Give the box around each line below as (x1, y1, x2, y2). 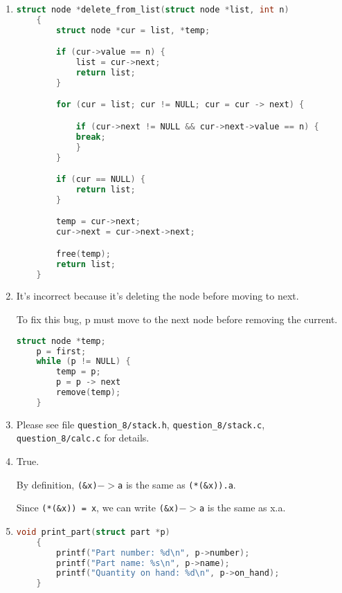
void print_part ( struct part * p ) (16, 527, 170, 537)
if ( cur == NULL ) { (56, 174, 146, 185)
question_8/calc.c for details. (16, 430, 150, 445)
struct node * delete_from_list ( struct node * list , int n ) (16, 5, 289, 15)
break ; (75, 131, 106, 142)
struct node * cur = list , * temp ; (56, 25, 210, 35)
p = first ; (36, 346, 87, 356)
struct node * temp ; (16, 336, 106, 346)
